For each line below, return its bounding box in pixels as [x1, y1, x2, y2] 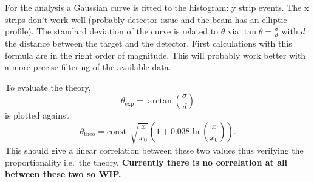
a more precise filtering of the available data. [5, 60, 171, 73]
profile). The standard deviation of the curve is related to [5, 25, 219, 37]
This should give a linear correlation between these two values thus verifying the [5, 143, 304, 156]
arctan [148, 97, 172, 106]
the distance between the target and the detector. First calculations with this [5, 37, 292, 50]
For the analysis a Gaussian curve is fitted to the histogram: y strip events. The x [5, 1, 309, 13]
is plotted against [5, 109, 69, 122]
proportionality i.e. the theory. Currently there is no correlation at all [5, 155, 287, 168]
